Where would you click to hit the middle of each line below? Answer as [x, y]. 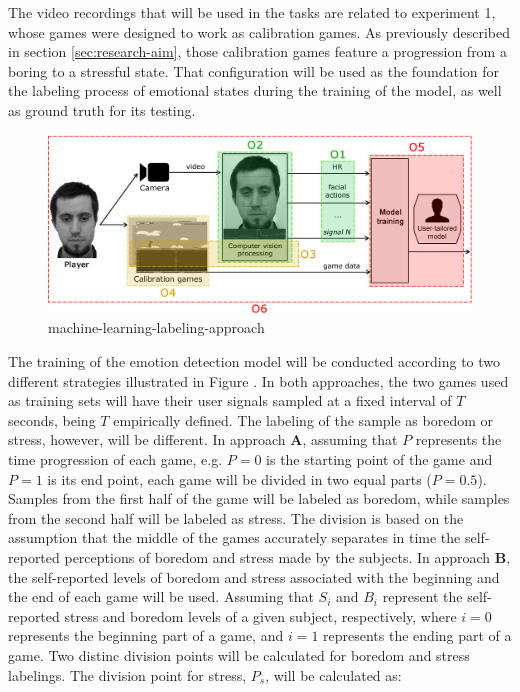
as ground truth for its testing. [102, 109]
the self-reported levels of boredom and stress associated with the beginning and [254, 576]
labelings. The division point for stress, [127, 674]
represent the [422, 596]
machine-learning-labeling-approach [156, 327]
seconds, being [52, 419]
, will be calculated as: [333, 674]
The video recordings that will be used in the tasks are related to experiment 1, [252, 12]
